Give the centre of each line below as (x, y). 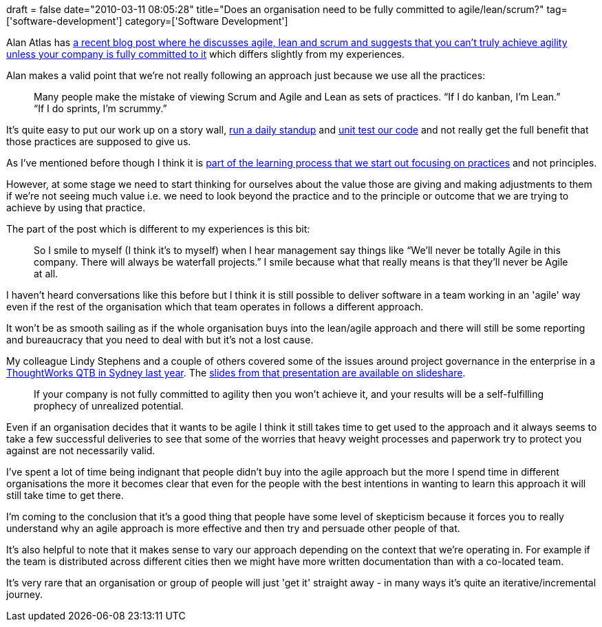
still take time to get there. (65, 495)
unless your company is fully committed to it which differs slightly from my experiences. (205, 54)
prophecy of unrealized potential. (109, 406)
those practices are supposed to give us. (99, 141)
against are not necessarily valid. (81, 450)
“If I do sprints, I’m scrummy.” (100, 108)
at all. (46, 274)
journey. (24, 594)
